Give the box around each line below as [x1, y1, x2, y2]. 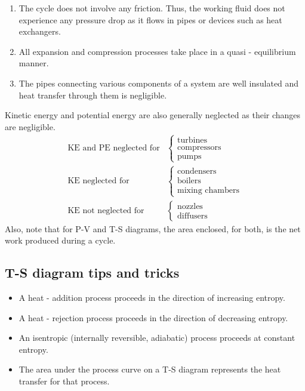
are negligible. [5, 120, 56, 133]
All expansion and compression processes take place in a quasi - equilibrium [19, 45, 296, 57]
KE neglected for [67, 177, 130, 186]
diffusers [177, 212, 208, 221]
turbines [177, 136, 207, 144]
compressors [177, 143, 221, 152]
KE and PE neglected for [67, 144, 160, 153]
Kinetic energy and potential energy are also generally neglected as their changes [5, 109, 301, 121]
